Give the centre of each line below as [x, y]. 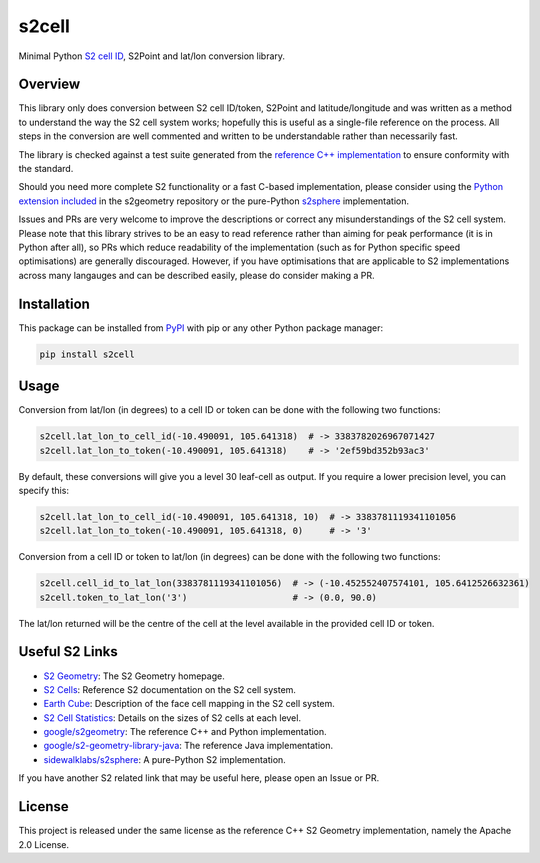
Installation [54, 303]
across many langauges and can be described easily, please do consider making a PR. [196, 275]
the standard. [46, 169]
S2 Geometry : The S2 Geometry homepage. [134, 676]
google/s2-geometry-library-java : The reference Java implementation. [188, 746]
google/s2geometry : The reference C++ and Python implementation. [185, 732]
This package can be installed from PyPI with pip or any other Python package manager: [201, 327]
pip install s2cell [87, 354]
